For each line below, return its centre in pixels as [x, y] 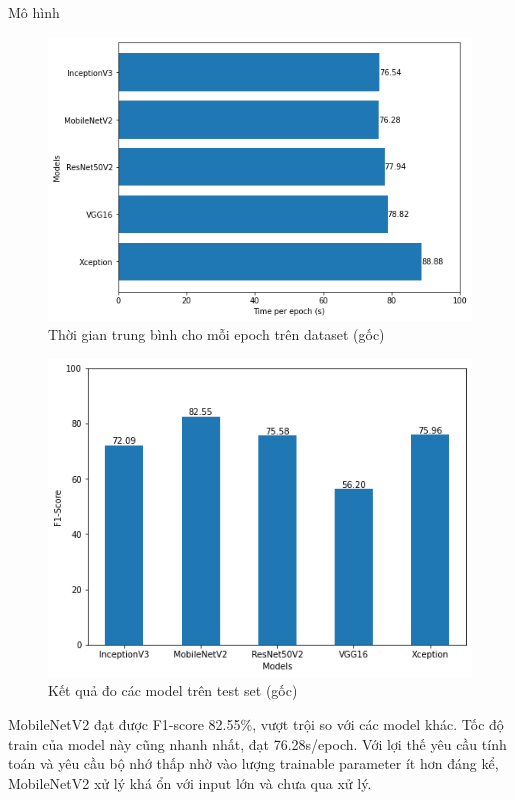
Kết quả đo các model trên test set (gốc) [173, 690]
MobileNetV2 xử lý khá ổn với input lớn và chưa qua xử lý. [190, 782]
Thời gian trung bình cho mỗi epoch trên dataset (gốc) [216, 334]
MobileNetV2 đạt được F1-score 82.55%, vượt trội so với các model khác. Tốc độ [256, 723]
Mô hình [34, 12]
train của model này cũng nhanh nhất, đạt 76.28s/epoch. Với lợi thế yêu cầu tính [257, 743]
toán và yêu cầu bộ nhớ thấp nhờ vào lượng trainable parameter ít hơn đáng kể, [253, 763]
